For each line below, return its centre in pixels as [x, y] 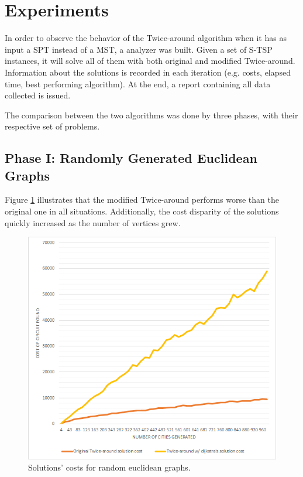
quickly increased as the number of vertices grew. [93, 222]
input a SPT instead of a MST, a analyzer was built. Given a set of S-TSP [139, 49]
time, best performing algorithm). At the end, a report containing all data [138, 84]
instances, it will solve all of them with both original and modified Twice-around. [150, 61]
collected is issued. [38, 95]
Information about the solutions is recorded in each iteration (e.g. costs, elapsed [148, 72]
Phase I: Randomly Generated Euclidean [131, 158]
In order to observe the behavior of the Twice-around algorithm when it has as [146, 38]
